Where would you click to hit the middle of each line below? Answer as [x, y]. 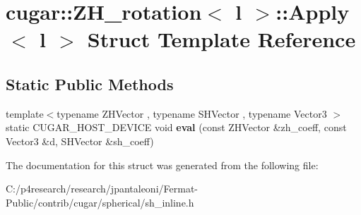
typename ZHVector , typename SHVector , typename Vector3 [192, 113]
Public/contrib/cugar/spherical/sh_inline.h [100, 202]
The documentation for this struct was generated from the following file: [162, 165]
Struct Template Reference [221, 39]
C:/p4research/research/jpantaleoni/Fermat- [102, 189]
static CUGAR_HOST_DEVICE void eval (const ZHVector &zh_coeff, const [176, 127]
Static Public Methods [90, 84]
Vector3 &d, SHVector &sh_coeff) [80, 141]
